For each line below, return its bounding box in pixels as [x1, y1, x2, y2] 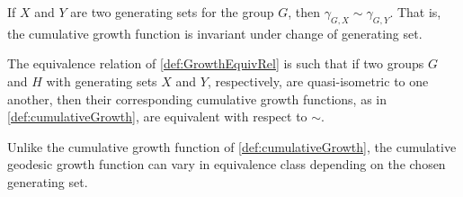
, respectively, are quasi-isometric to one [207, 71, 429, 90]
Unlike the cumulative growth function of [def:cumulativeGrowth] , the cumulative [7, 137, 457, 156]
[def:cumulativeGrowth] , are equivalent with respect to [7, 107, 307, 126]
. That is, [389, 3, 441, 21]
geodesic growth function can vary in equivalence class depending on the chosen [7, 155, 446, 174]
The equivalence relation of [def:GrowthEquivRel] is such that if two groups [7, 54, 424, 73]
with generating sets [46, 71, 157, 90]
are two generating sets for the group [70, 3, 274, 21]
